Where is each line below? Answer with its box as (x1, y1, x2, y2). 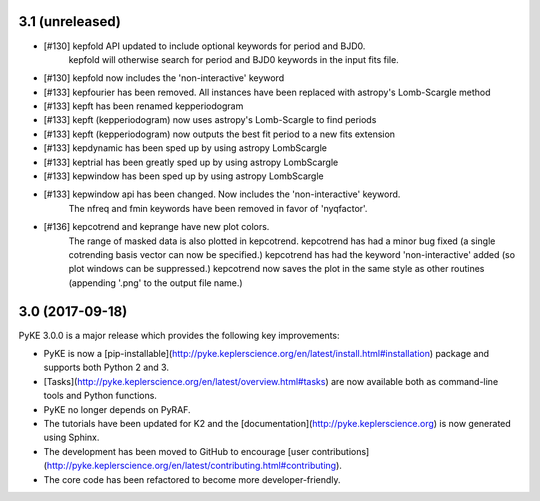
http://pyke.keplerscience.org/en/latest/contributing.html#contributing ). (46, 460, 342, 472)
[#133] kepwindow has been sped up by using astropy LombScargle (43, 170, 324, 182)
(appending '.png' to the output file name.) (68, 276, 244, 289)
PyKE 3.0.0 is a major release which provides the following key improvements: (18, 329, 340, 341)
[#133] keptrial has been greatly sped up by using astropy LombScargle (43, 156, 339, 168)
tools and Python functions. (43, 390, 157, 402)
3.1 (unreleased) (18, 13, 122, 30)
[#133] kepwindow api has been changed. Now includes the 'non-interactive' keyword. (43, 188, 401, 200)
